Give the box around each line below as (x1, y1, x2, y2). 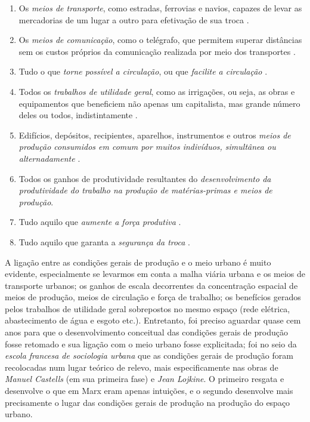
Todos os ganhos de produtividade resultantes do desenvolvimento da (18, 172, 271, 184)
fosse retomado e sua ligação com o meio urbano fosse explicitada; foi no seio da (5, 337, 297, 350)
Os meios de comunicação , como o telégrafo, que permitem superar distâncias (18, 33, 302, 46)
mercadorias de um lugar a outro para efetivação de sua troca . (18, 13, 249, 26)
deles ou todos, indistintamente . (18, 109, 138, 121)
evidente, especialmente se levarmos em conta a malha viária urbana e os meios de (5, 267, 306, 280)
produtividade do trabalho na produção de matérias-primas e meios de (18, 184, 272, 196)
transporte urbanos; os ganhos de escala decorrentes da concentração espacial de (5, 279, 298, 291)
